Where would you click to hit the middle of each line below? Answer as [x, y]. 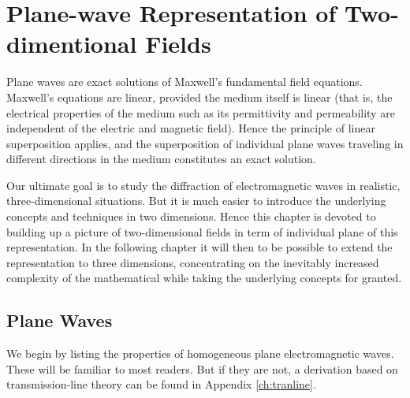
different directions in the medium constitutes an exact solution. [161, 159]
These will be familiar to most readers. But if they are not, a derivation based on [202, 368]
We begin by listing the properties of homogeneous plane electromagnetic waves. [200, 353]
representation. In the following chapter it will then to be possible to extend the [199, 247]
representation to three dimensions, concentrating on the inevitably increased [193, 262]
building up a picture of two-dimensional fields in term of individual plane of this [202, 231]
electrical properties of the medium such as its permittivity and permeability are [201, 112]
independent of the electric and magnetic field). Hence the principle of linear [191, 128]
